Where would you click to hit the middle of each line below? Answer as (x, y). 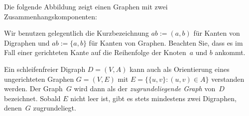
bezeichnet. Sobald (32, 98)
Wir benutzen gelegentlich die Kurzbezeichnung (76, 33)
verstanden (228, 79)
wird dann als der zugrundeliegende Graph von (145, 88)
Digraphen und (27, 42)
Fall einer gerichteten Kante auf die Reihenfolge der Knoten (95, 52)
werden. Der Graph (33, 88)
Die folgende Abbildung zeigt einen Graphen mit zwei (86, 6)
